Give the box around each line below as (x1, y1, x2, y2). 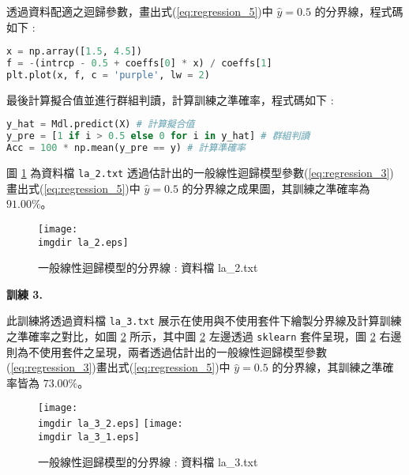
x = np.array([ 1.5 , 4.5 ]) (6, 46, 142, 58)
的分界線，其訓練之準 (272, 359, 383, 375)
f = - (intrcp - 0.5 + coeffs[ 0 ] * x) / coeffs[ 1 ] (6, 58, 272, 70)
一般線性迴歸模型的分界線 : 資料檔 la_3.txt (38, 454, 258, 470)
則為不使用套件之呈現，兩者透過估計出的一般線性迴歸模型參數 (6, 343, 327, 360)
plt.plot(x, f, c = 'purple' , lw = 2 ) (6, 69, 210, 81)
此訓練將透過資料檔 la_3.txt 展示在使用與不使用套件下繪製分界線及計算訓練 (6, 312, 402, 329)
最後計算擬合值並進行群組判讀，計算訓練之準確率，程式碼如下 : (6, 91, 334, 107)
